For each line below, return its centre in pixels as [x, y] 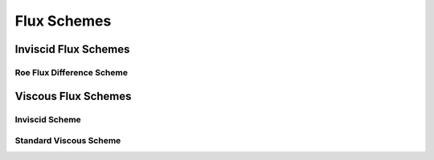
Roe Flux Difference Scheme [72, 72]
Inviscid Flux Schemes [72, 49]
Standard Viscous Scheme [68, 141]
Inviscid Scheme [48, 119]
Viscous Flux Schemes [73, 96]
